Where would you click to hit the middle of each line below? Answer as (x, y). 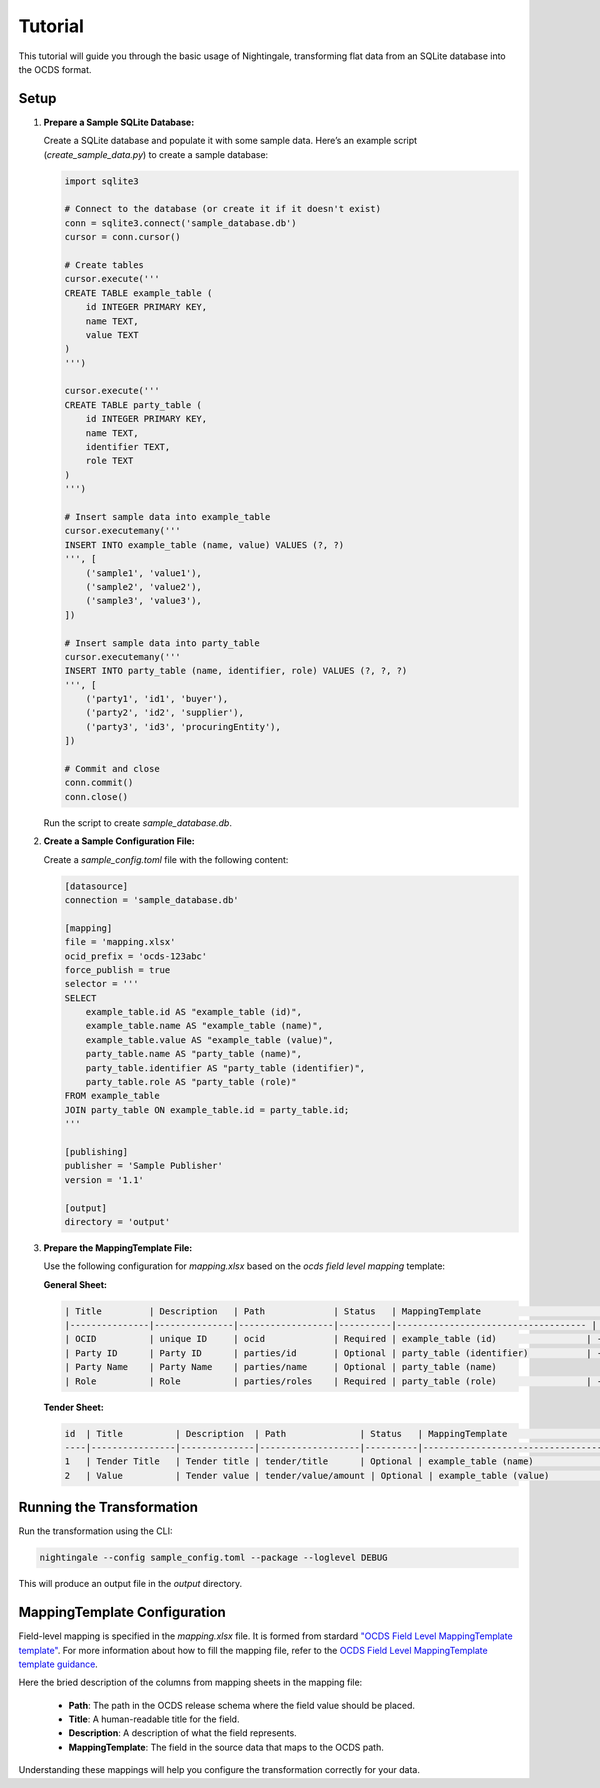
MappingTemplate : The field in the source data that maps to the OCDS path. (226, 1747)
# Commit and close (112, 769)
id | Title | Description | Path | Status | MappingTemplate (286, 1433)
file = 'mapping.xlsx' (120, 942)
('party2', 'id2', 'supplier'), (165, 713)
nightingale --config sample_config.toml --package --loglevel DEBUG (213, 1558)
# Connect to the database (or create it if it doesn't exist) (223, 209)
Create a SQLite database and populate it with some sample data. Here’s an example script (230, 141)
